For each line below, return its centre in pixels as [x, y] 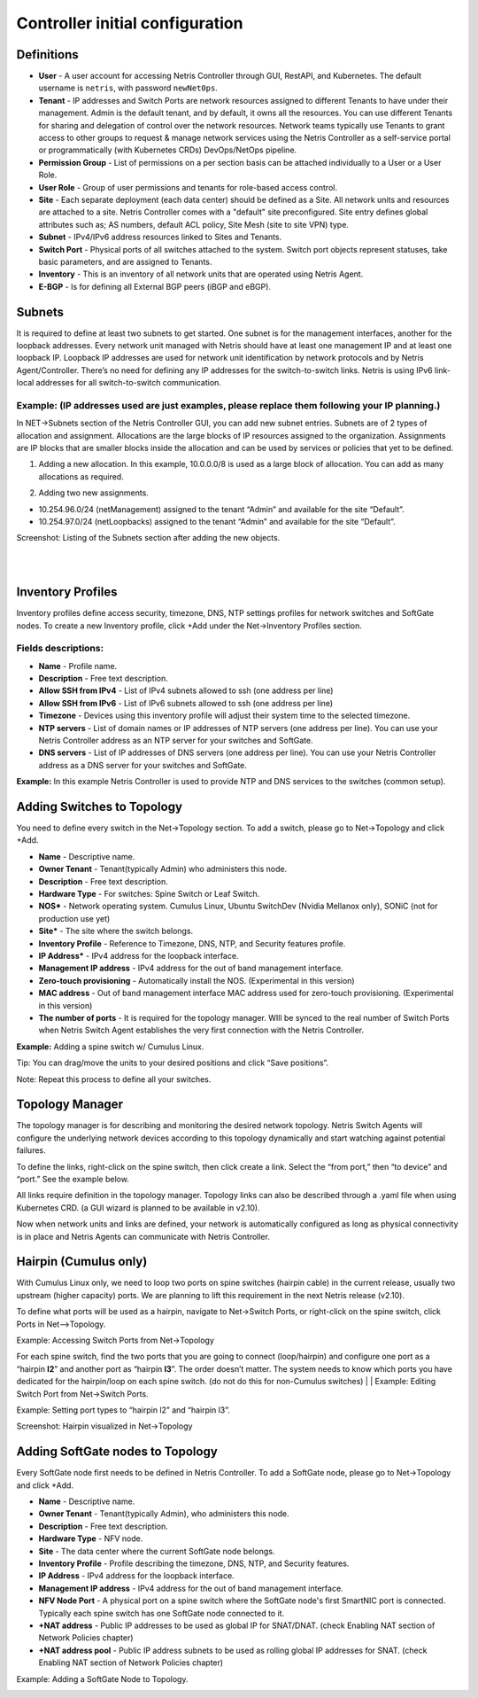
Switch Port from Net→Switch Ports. [83, 1394]
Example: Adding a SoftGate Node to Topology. [102, 1679]
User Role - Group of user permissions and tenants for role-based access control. [188, 187]
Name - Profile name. [78, 666]
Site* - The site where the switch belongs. [116, 931]
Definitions [47, 55]
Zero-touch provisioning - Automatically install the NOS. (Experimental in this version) [197, 980]
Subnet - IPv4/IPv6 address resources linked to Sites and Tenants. [160, 237]
